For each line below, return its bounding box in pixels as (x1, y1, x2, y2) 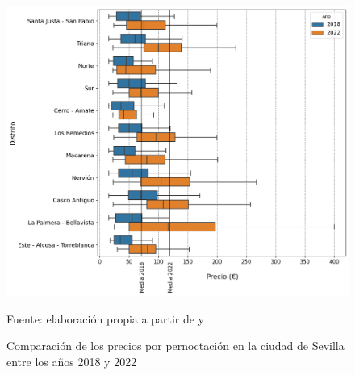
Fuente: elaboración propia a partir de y (6, 310, 205, 327)
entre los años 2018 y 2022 (6, 352, 137, 369)
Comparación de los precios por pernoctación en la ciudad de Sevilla (6, 337, 345, 354)
